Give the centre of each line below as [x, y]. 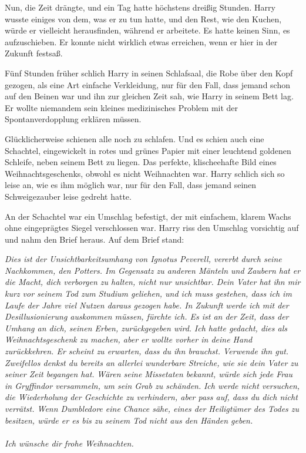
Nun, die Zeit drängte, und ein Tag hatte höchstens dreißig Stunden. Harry [140, 7]
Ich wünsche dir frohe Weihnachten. [69, 443]
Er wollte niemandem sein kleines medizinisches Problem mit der [122, 107]
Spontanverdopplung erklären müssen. [73, 119]
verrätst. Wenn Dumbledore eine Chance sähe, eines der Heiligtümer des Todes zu [152, 408]
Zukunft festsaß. [34, 53]
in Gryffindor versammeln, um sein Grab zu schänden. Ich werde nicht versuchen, [152, 385]
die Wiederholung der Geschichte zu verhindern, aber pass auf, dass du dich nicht [151, 397]
